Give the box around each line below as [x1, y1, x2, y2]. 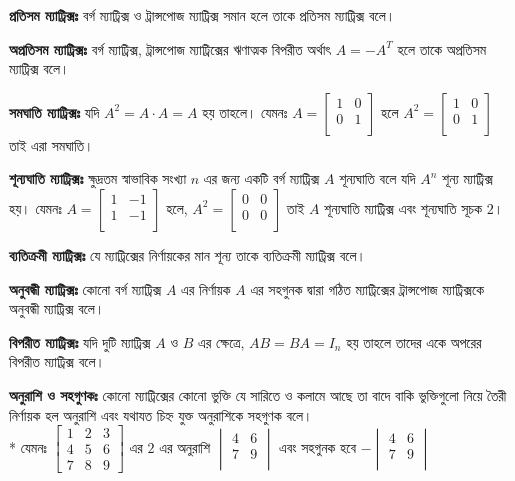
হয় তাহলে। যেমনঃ [202, 101, 288, 122]
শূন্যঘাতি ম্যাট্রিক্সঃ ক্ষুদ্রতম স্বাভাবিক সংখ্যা [9, 168, 187, 189]
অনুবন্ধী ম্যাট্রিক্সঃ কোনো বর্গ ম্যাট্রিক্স [9, 278, 162, 299]
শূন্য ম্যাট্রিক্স [442, 168, 493, 189]
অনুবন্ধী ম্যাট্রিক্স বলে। [9, 298, 105, 319]
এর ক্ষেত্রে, [197, 331, 245, 352]
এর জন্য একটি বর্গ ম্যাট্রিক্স [203, 168, 320, 189]
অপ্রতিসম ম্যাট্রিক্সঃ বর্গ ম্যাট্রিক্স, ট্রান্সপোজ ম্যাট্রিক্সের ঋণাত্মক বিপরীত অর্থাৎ [9, 38, 332, 59]
